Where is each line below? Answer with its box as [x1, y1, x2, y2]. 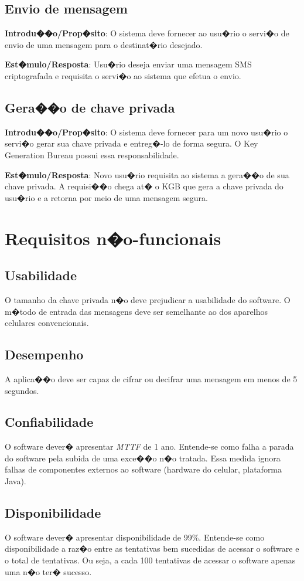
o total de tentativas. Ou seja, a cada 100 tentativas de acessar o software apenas [5, 554, 296, 566]
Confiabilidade [5, 413, 94, 431]
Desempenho [5, 345, 84, 363]
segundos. [5, 384, 39, 396]
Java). [5, 475, 26, 487]
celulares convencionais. [5, 317, 89, 329]
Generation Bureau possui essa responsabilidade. [5, 148, 179, 161]
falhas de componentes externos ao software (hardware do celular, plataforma [5, 463, 282, 475]
